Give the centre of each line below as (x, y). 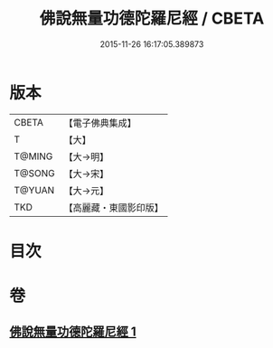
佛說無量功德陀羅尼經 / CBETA (152, 19)
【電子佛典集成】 (100, 123)
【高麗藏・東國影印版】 (114, 207)
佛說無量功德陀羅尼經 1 (73, 332)
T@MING (33, 156)
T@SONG (35, 173)
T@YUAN (34, 190)
